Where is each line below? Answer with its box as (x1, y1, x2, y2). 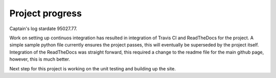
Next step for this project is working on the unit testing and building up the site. (9, 65, 176, 71)
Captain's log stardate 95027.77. (9, 25, 78, 32)
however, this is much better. (9, 56, 71, 62)
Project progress (9, 8, 82, 19)
